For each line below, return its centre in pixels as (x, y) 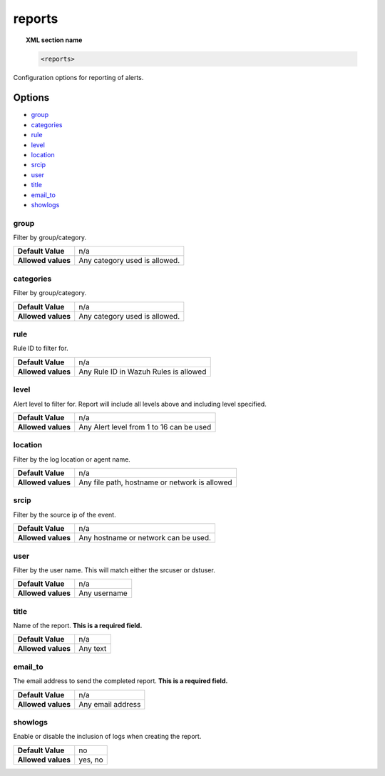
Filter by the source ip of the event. (65, 514)
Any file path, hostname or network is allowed (155, 482)
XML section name (54, 40)
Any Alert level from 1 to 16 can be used (145, 427)
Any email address (110, 704)
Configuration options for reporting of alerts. (78, 77)
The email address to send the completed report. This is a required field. (120, 681)
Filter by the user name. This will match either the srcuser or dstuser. (114, 570)
